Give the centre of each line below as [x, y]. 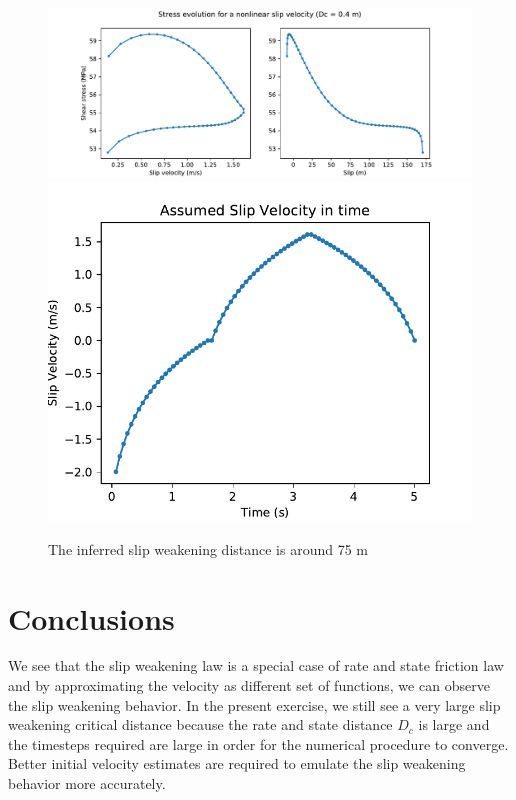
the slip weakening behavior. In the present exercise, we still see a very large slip [254, 704]
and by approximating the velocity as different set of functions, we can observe [249, 685]
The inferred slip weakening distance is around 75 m [208, 548]
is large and [454, 724]
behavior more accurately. [87, 783]
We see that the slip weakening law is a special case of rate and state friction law [256, 665]
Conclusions [91, 617]
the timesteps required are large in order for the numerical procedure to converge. [258, 743]
